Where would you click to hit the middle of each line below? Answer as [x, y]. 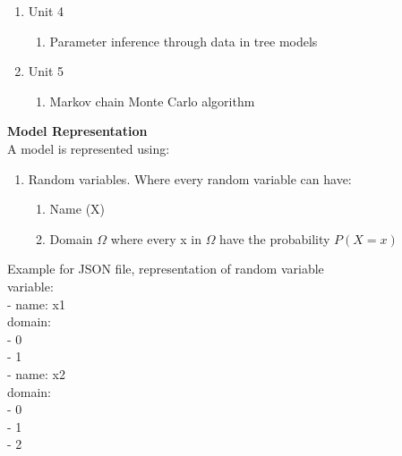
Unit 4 [46, 11]
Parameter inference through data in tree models [184, 41]
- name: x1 [36, 304]
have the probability [275, 238]
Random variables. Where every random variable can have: [190, 178]
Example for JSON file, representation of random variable [166, 269]
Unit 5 [46, 71]
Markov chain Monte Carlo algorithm [152, 101]
